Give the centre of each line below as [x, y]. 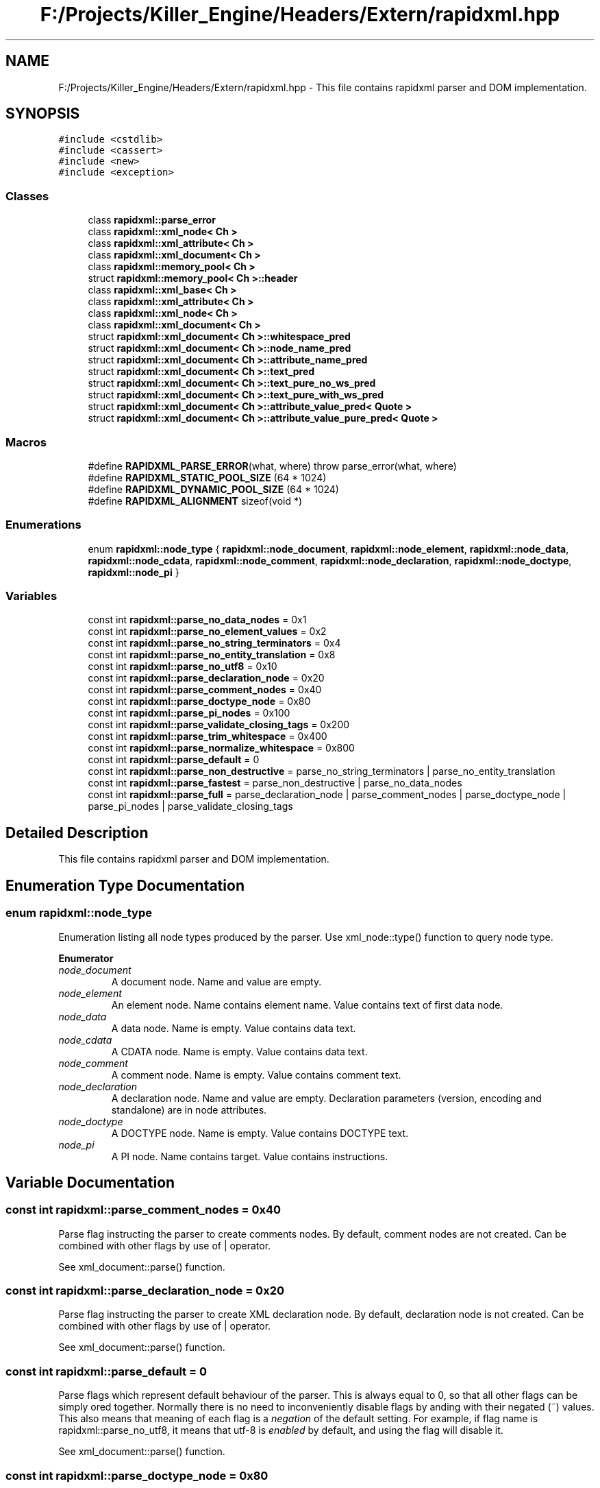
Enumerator [86, 958]
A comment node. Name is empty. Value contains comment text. [256, 1075]
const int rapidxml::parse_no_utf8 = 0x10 [183, 667]
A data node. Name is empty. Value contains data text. [234, 1028]
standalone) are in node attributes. [189, 1109]
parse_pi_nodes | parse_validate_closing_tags [190, 806]
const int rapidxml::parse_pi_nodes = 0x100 [189, 713]
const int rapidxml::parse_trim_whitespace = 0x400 [208, 736]
